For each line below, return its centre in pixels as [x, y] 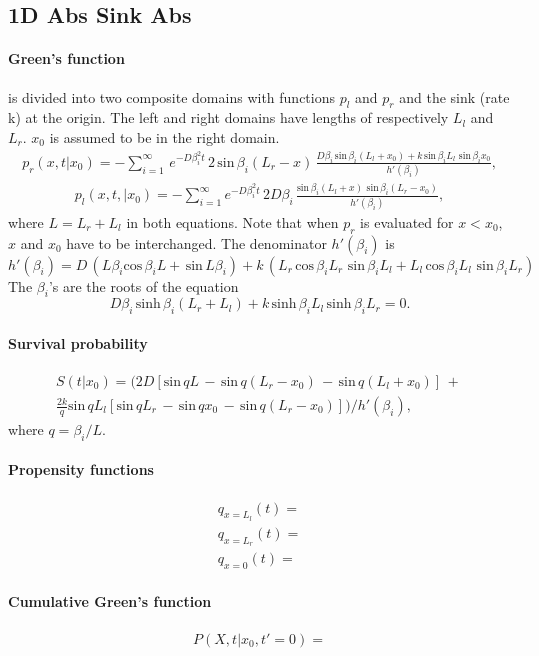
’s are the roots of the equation [143, 285]
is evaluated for [407, 221]
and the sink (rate [454, 96]
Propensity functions [81, 469]
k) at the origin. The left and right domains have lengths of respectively [228, 117]
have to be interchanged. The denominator [196, 242]
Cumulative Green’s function [110, 600]
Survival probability [78, 342]
